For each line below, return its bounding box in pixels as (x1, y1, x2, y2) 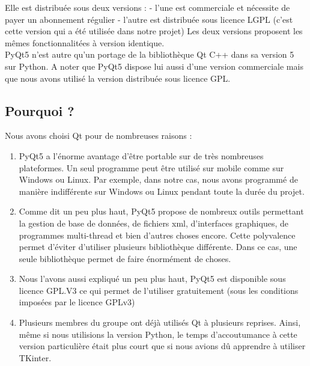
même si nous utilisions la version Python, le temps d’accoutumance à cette (19, 328, 297, 340)
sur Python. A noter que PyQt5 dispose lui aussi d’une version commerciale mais (5, 59, 303, 72)
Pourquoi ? (5, 101, 74, 120)
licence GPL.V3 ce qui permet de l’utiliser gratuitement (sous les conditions (19, 284, 299, 296)
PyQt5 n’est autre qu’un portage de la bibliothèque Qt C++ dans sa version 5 (5, 48, 294, 61)
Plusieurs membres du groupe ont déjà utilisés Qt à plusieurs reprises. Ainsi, (19, 316, 301, 329)
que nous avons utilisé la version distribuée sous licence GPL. (5, 72, 231, 84)
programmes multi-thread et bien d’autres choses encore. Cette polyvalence (19, 228, 296, 241)
